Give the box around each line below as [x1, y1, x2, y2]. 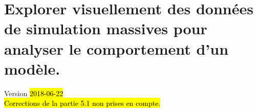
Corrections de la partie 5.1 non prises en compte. [4, 98, 161, 108]
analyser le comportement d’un [4, 38, 229, 59]
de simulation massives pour [4, 18, 207, 39]
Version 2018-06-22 [4, 87, 63, 98]
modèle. [4, 58, 60, 79]
